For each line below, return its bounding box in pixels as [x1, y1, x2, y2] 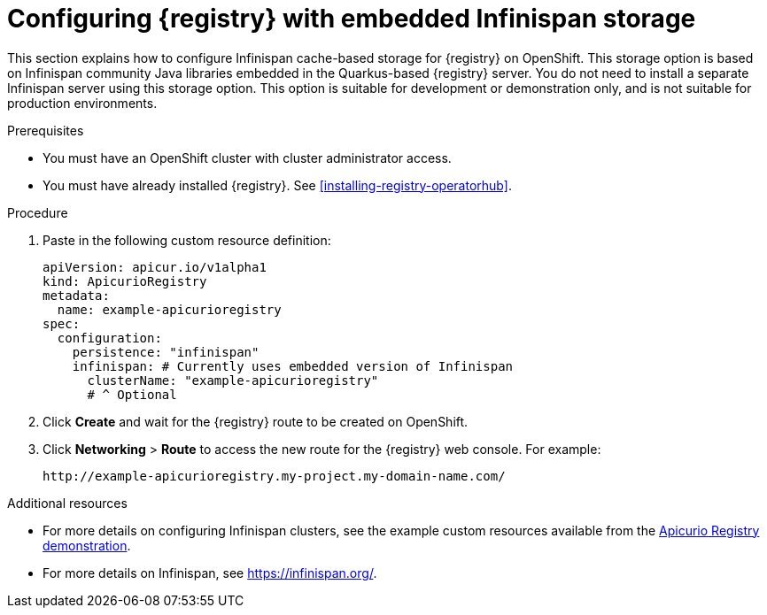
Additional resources [7, 495, 128, 511]
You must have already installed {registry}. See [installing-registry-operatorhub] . [43, 177, 512, 193]
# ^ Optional [87, 387, 177, 402]
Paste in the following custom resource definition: [43, 232, 331, 248]
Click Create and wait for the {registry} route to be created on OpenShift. [43, 413, 469, 429]
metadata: [43, 288, 110, 303]
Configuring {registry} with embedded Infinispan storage [7, 4, 696, 34]
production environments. [7, 95, 158, 111]
